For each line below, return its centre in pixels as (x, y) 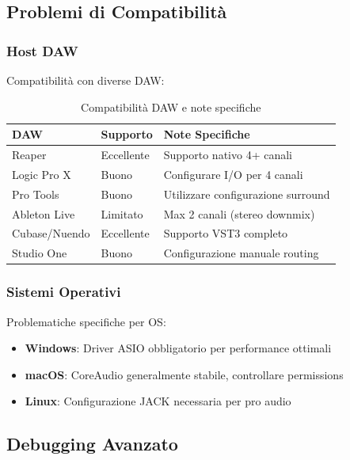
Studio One (40, 253)
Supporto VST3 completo (226, 233)
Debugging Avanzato (92, 444)
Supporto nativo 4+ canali (228, 155)
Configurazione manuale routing (241, 253)
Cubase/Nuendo (51, 233)
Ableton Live (44, 213)
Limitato (122, 213)
